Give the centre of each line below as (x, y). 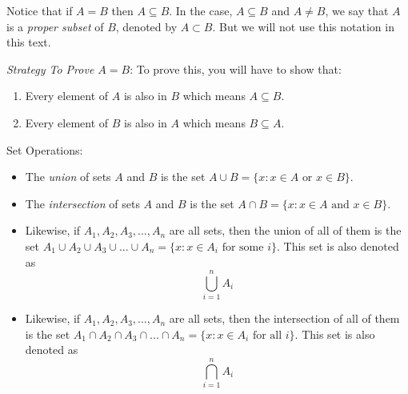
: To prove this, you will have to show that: (236, 68)
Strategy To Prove (50, 68)
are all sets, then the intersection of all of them (284, 318)
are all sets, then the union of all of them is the (285, 230)
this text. (29, 42)
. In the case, (201, 10)
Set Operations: (45, 149)
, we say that (357, 10)
